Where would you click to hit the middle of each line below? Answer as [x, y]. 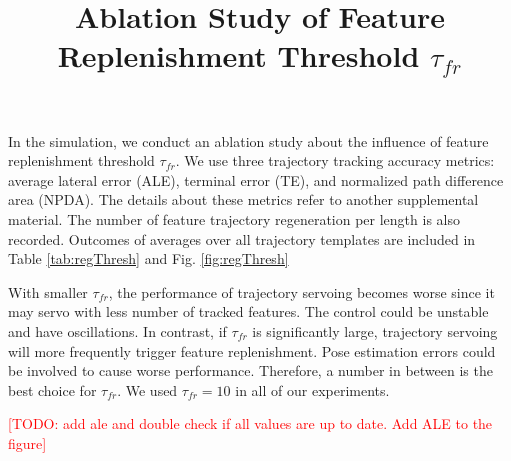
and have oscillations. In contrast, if [117, 330]
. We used [147, 389]
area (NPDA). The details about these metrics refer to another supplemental [243, 199]
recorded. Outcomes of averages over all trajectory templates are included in [242, 238]
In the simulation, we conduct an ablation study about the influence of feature [248, 140]
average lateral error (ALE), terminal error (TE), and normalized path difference [256, 179]
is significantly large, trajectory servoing [375, 330]
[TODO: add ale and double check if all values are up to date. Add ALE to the [250, 423]
